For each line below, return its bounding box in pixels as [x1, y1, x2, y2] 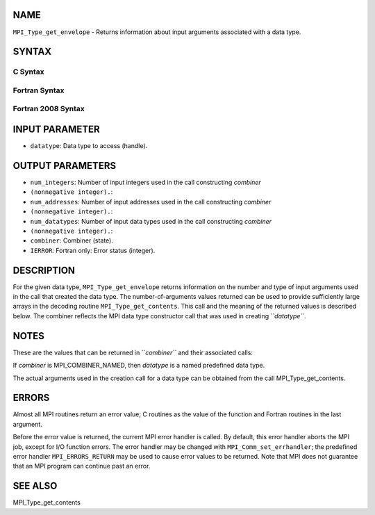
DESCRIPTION [12, 264, 76, 276]
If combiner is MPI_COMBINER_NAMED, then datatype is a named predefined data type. [12, 361, 265, 370]
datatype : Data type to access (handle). [30, 142, 148, 150]
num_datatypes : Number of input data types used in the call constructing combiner [30, 217, 272, 225]
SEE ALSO [12, 480, 58, 492]
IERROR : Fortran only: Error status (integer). [30, 246, 156, 254]
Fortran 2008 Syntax [12, 104, 85, 114]
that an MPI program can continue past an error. [12, 462, 151, 471]
